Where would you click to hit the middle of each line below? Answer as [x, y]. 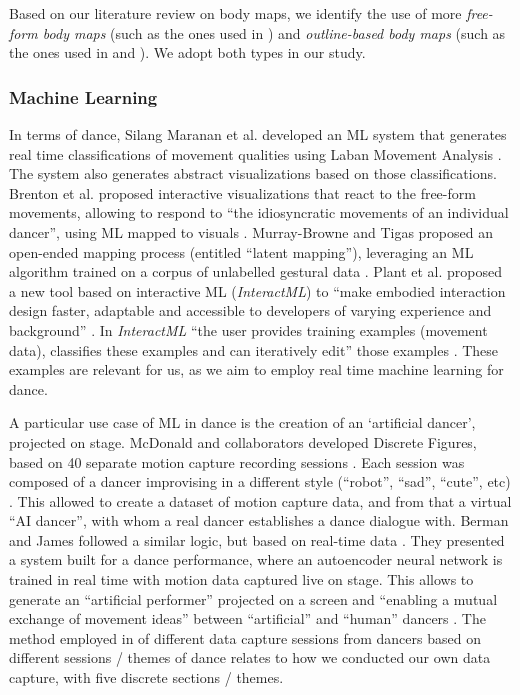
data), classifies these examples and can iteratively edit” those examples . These [254, 349]
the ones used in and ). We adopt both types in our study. [187, 52]
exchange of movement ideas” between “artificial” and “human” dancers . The [247, 618]
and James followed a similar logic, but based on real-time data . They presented [257, 539]
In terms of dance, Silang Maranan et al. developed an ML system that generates [258, 134]
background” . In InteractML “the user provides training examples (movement [248, 329]
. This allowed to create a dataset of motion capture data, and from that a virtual [260, 500]
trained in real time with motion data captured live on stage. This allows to [241, 579]
